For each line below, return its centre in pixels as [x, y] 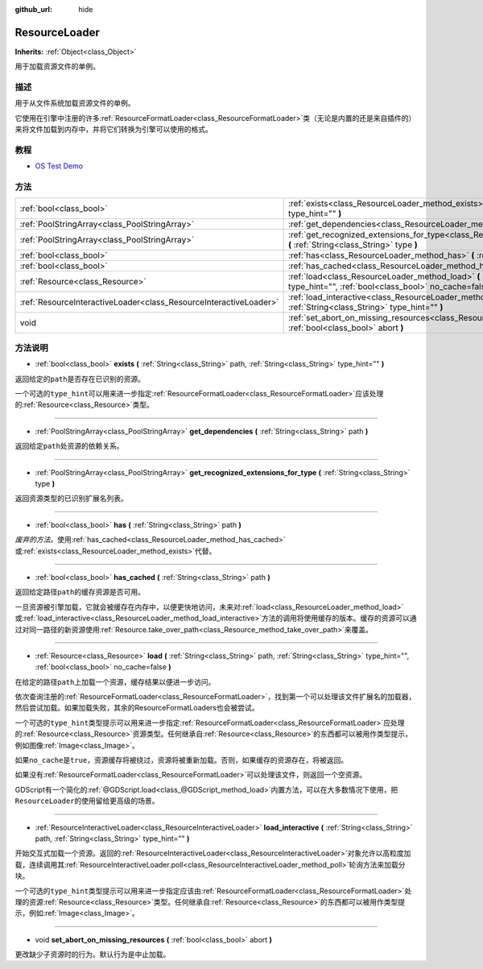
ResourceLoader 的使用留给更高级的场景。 [87, 801]
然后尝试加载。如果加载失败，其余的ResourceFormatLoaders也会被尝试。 [137, 708]
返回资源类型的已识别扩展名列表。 [71, 499]
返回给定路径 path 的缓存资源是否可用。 [80, 592]
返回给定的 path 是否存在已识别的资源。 [80, 379]
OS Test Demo [59, 166]
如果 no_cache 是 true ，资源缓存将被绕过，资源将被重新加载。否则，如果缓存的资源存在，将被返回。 [182, 760]
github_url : [33, 9]
